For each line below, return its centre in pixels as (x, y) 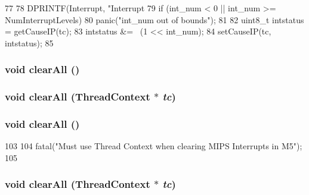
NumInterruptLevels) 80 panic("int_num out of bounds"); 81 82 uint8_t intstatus (154, 19)
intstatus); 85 (29, 43)
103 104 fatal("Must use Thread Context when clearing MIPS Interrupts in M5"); (154, 146)
